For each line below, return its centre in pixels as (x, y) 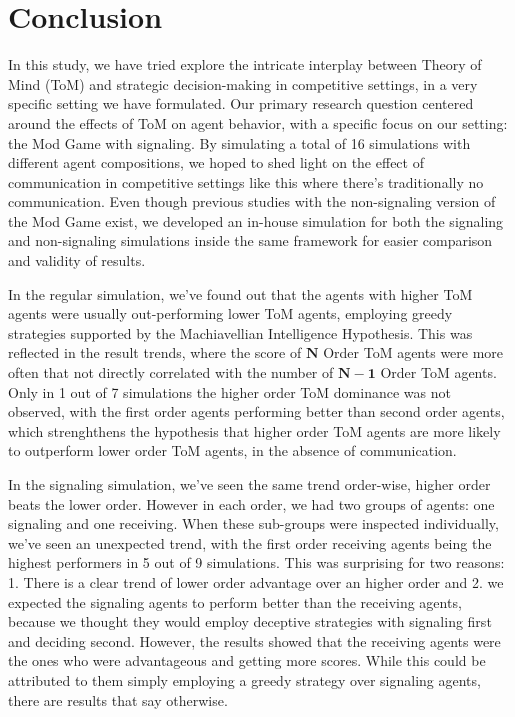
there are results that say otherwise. (118, 699)
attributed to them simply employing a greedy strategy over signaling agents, (244, 679)
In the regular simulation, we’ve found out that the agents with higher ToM (240, 293)
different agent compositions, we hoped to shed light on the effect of (216, 162)
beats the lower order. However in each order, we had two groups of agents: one (251, 503)
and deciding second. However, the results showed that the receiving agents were (254, 640)
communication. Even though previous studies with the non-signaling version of (252, 201)
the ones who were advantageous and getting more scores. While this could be (247, 660)
